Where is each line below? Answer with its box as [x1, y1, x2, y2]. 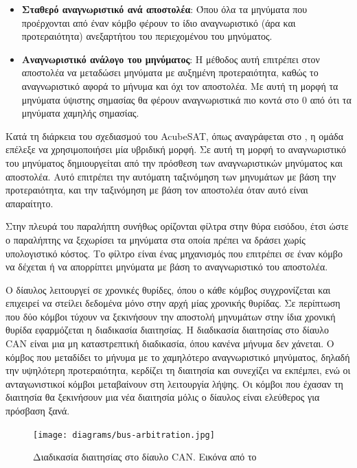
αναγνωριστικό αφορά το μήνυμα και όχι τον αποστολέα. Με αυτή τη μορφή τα [21, 78, 338, 93]
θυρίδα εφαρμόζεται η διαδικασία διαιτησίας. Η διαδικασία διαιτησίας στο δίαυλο [5, 323, 329, 337]
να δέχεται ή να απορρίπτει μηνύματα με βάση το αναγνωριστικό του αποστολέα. [5, 259, 328, 274]
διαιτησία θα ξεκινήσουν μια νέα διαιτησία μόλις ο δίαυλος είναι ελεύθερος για [5, 390, 320, 404]
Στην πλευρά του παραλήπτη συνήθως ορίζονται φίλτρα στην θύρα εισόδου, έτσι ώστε [5, 219, 349, 233]
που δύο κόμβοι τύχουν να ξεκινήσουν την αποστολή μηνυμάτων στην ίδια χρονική [5, 309, 336, 323]
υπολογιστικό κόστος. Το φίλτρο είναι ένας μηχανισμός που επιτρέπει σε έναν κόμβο [5, 246, 343, 260]
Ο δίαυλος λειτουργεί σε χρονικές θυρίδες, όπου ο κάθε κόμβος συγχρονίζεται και [5, 282, 331, 296]
